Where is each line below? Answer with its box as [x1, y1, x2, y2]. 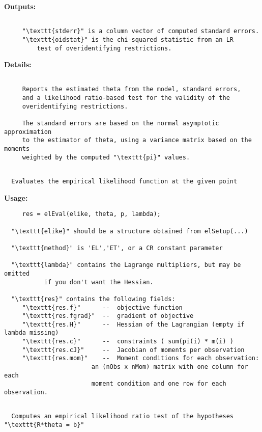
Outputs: [4, 1, 36, 11]
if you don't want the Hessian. [44, 278, 154, 286]
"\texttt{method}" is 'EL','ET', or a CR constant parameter [11, 244, 223, 252]
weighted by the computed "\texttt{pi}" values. [22, 153, 190, 161]
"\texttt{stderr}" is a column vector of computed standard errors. [22, 28, 259, 35]
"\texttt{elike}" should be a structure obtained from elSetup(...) [11, 227, 248, 235]
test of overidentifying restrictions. [37, 44, 172, 52]
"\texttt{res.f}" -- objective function [22, 304, 183, 311]
